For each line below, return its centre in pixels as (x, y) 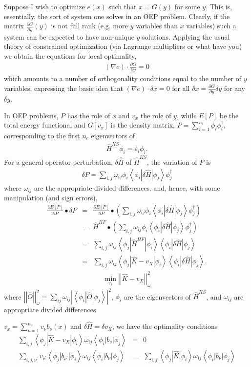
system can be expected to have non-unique (69, 36)
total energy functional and (45, 125)
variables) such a (211, 26)
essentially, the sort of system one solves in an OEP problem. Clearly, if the (117, 16)
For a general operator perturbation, (58, 162)
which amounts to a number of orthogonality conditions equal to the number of (123, 78)
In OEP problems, (31, 115)
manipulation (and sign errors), (51, 197)
